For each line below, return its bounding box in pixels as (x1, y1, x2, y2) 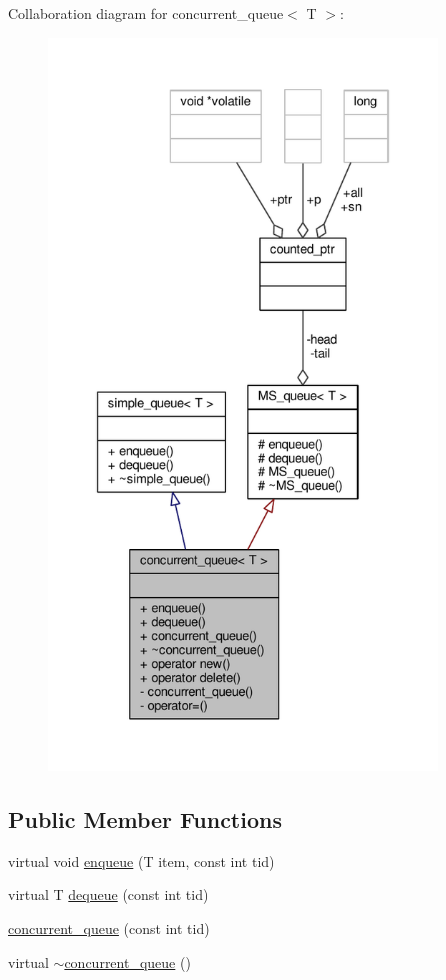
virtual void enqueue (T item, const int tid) (8, 850, 275, 871)
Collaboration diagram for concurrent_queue (8, 3, 284, 23)
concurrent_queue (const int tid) (8, 917, 210, 938)
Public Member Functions (8, 803, 282, 834)
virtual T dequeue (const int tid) (8, 884, 209, 905)
